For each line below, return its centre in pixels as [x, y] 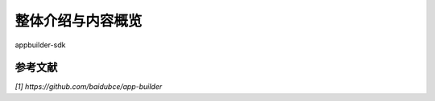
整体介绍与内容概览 [79, 21]
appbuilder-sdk [40, 45]
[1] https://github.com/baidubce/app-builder [89, 87]
